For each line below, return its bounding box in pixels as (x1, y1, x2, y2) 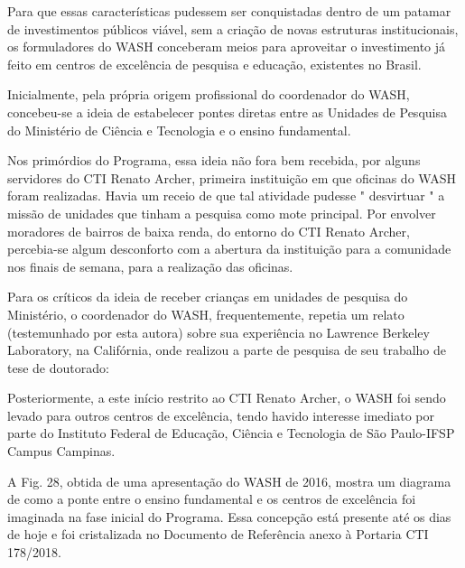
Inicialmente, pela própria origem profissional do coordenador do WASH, (7, 85, 410, 104)
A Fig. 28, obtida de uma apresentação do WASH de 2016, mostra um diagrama (7, 471, 451, 490)
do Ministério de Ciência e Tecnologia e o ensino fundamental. (7, 120, 351, 139)
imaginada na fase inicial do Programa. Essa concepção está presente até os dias (7, 507, 451, 526)
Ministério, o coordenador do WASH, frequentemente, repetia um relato (7, 304, 405, 323)
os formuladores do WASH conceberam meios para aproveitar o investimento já (7, 37, 446, 56)
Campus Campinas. (7, 442, 116, 461)
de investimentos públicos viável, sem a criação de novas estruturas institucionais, (7, 19, 459, 38)
